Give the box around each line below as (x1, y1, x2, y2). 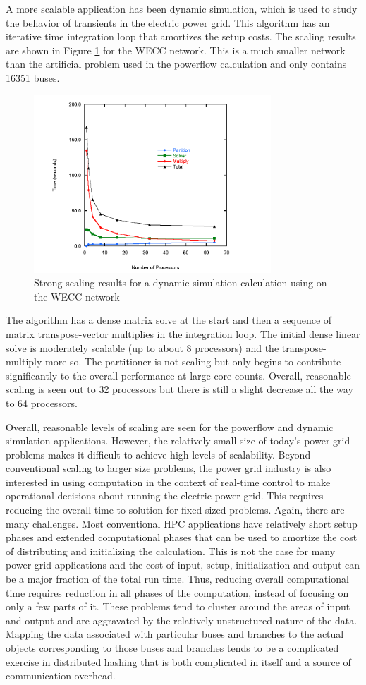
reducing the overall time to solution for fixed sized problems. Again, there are (6, 502, 345, 517)
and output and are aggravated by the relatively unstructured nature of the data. (6, 612, 358, 627)
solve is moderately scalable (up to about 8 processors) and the (6, 340, 279, 355)
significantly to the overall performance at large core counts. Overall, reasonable (6, 368, 351, 382)
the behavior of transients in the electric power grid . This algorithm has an (6, 15, 330, 30)
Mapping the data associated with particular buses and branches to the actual (6, 626, 344, 641)
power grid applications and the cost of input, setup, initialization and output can (6, 557, 360, 572)
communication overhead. (6, 668, 116, 683)
